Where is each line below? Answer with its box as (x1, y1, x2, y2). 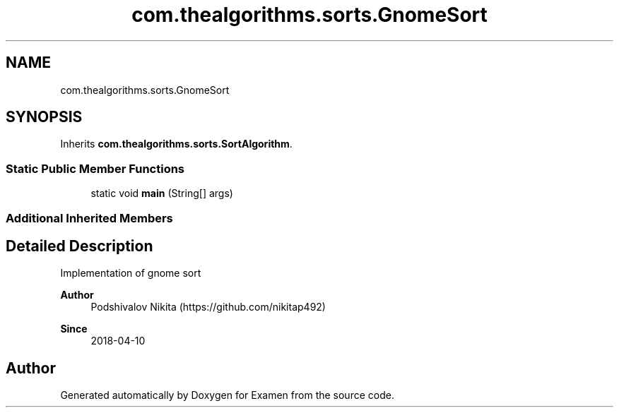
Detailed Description (6, 237, 153, 255)
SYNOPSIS (6, 108, 83, 126)
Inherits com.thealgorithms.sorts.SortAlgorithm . (60, 138, 293, 150)
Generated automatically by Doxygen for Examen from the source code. (60, 389, 394, 402)
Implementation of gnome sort (60, 267, 201, 280)
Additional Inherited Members (6, 210, 173, 225)
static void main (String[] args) (90, 187, 233, 200)
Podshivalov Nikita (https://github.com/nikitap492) (90, 301, 326, 313)
